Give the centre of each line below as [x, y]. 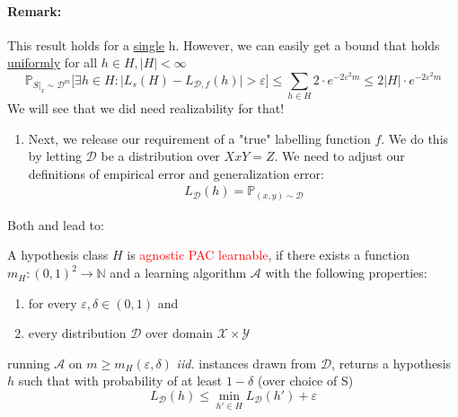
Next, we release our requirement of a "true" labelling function [199, 138]
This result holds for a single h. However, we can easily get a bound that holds [224, 44]
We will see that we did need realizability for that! [146, 107]
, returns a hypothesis [392, 363]
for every [53, 302]
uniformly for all [53, 62]
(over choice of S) [305, 381]
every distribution [77, 333]
